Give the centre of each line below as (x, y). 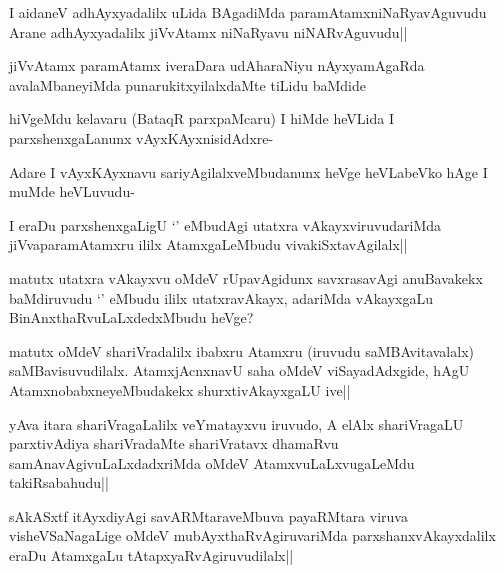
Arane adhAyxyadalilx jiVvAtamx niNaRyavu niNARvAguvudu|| (208, 31)
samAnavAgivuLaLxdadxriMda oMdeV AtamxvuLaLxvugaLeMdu (212, 462)
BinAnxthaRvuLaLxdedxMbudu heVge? (131, 317)
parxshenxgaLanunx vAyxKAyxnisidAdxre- (141, 137)
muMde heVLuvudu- (72, 191)
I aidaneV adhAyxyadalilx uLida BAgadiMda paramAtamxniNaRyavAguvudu (248, 12)
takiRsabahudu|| (59, 482)
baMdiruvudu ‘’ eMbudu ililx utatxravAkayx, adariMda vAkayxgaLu (221, 297)
